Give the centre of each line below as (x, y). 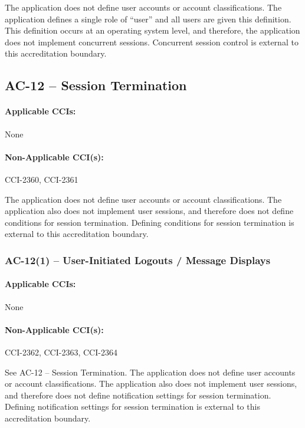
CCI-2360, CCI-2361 (42, 179)
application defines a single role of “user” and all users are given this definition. (148, 19)
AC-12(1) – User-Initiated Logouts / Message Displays (138, 260)
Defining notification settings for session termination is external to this (132, 406)
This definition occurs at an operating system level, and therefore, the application (152, 30)
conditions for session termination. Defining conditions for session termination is (150, 222)
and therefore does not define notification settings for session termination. (138, 395)
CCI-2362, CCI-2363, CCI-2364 (61, 352)
